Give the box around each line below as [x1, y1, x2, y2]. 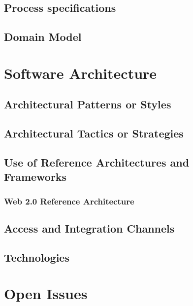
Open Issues [4, 283, 88, 304]
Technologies [4, 249, 69, 265]
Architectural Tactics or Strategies [4, 126, 184, 141]
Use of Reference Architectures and [4, 154, 190, 170]
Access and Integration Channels [4, 220, 175, 236]
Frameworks [4, 169, 67, 184]
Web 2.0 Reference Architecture [4, 195, 134, 207]
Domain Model [4, 29, 82, 44]
